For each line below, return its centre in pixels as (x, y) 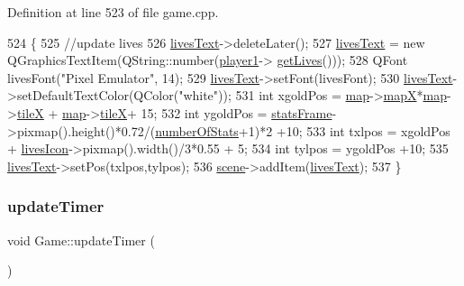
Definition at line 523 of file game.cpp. (113, 12)
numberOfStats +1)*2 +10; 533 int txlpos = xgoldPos (303, 130)
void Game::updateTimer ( (81, 240)
